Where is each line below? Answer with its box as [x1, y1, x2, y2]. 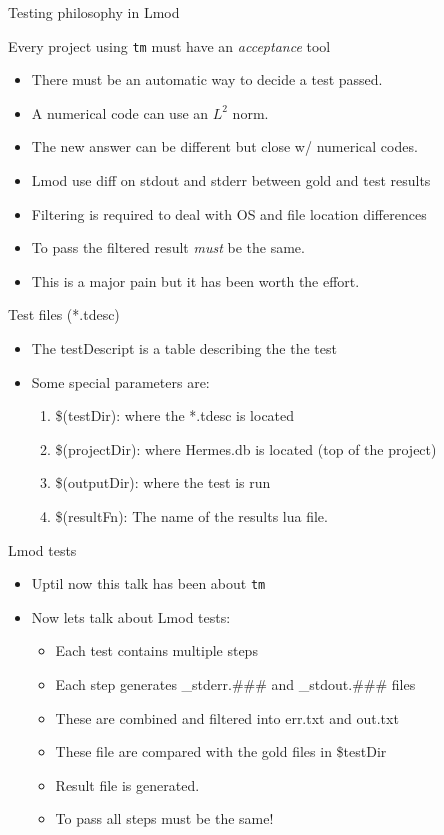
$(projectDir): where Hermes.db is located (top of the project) [55, 438, 437, 459]
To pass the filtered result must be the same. [31, 237, 305, 258]
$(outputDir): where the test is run [55, 472, 271, 493]
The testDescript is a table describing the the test [31, 338, 337, 358]
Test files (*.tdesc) [8, 304, 120, 325]
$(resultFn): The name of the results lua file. [55, 505, 328, 526]
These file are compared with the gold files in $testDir [55, 741, 387, 762]
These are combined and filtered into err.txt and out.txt [55, 707, 399, 728]
